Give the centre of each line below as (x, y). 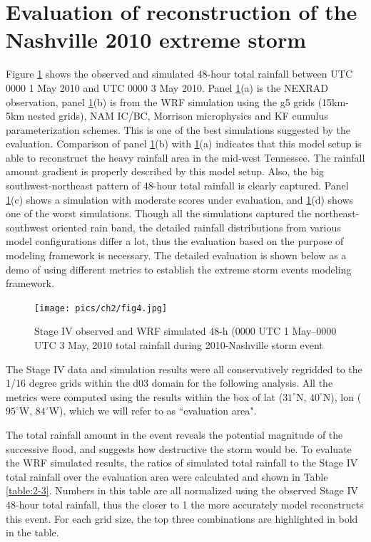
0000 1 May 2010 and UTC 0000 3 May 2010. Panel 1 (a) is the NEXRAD (167, 87)
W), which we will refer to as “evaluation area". (153, 411)
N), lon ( (342, 396)
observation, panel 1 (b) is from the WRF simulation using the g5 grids (160, 101)
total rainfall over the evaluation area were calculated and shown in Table (167, 476)
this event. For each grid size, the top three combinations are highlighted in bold (182, 518)
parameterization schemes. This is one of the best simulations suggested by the (178, 129)
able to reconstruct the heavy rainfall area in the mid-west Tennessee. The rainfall (185, 157)
